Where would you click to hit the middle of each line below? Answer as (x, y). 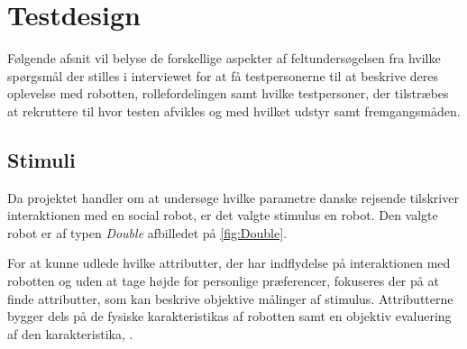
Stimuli (41, 159)
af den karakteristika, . (70, 333)
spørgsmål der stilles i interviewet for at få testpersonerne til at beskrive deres (223, 75)
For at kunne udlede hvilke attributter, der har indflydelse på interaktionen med (229, 263)
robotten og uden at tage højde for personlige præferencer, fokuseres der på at (223, 281)
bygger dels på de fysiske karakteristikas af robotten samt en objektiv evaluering (229, 316)
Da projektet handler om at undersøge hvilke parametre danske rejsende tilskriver (233, 197)
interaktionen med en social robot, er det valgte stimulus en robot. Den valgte (223, 215)
